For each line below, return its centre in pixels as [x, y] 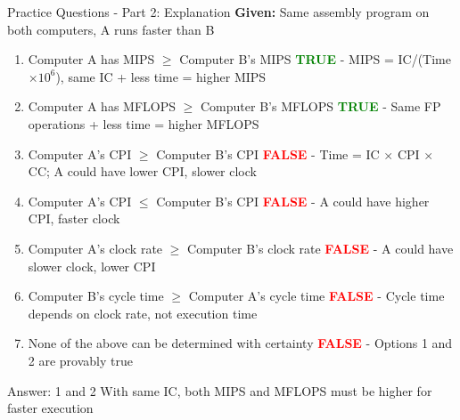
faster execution [50, 408]
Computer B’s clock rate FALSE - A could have [320, 248]
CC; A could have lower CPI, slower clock [142, 171]
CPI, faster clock [74, 218]
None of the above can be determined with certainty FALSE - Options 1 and [240, 343]
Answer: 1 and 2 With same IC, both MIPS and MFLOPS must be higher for [220, 390]
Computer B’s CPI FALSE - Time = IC [268, 153]
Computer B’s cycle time [96, 296]
